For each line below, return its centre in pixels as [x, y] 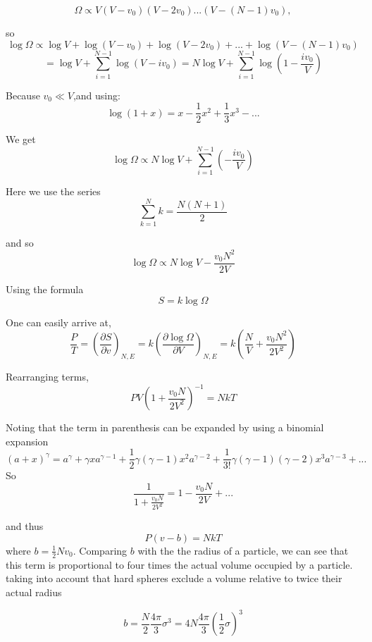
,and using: [97, 95]
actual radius [34, 592]
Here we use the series [53, 191]
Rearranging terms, [47, 376]
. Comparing [100, 550]
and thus [25, 526]
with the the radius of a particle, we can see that [243, 550]
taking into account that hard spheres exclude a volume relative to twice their [174, 578]
